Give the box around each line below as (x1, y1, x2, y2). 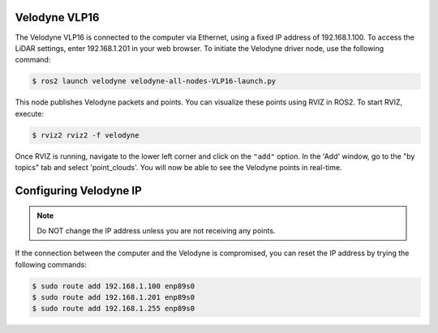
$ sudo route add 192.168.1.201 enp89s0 (32, 292, 195, 301)
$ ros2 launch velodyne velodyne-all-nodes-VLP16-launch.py (32, 77, 277, 86)
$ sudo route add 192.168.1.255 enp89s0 (32, 304, 195, 314)
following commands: (15, 259, 87, 269)
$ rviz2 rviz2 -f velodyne (32, 130, 140, 139)
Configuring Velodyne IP (15, 183, 142, 198)
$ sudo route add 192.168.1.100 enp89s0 (32, 281, 195, 291)
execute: (15, 109, 45, 118)
